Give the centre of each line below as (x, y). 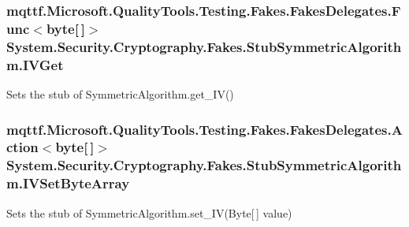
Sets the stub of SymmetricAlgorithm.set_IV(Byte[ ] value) (149, 212)
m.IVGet (35, 64)
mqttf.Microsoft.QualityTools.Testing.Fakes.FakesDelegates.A (204, 129)
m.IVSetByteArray (68, 183)
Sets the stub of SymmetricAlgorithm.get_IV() (120, 93)
